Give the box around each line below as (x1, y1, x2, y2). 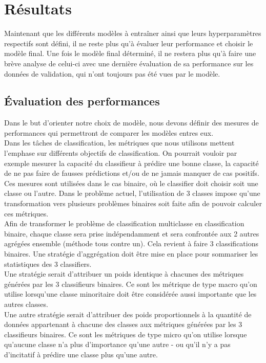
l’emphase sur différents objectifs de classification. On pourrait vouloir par (4, 148, 237, 158)
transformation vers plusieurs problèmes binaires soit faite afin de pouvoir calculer (4, 198, 262, 209)
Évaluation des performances (4, 93, 160, 109)
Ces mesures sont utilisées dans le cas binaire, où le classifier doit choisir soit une (4, 177, 258, 188)
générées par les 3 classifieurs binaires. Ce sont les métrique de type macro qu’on (4, 278, 257, 289)
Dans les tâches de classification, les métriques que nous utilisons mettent (4, 137, 235, 148)
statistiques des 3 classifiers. (4, 258, 92, 269)
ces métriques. (4, 208, 49, 219)
